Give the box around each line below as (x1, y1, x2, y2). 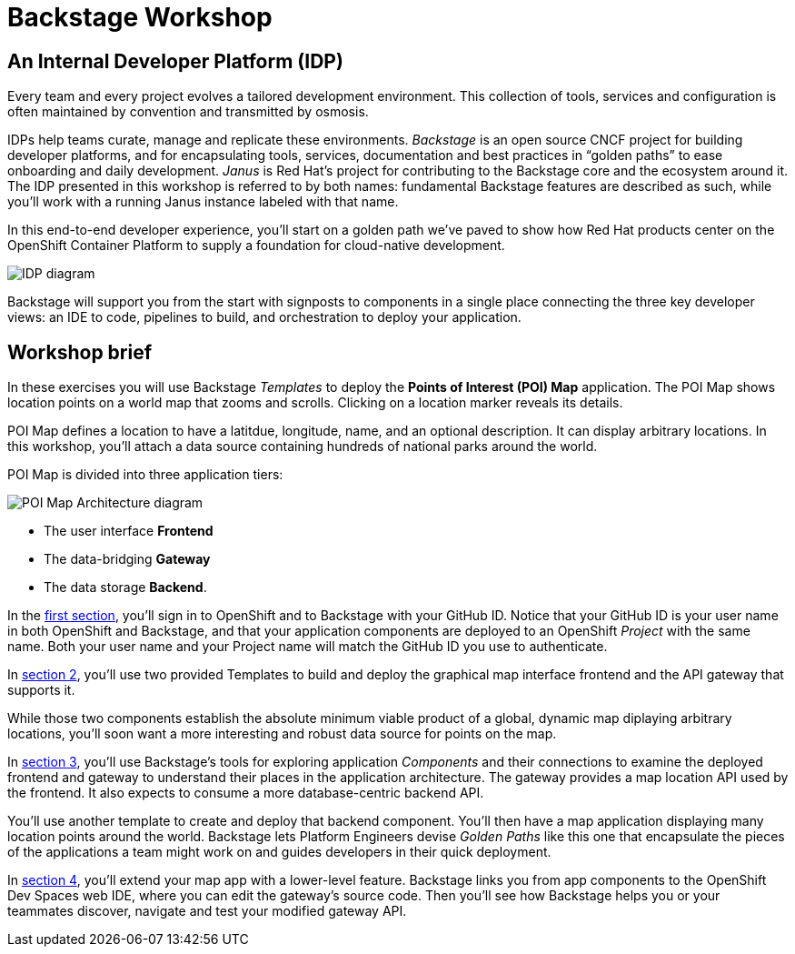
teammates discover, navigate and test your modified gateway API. (7, 903, 407, 919)
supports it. (7, 682, 75, 698)
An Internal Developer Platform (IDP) (7, 49, 343, 73)
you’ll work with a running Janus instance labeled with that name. (7, 194, 399, 210)
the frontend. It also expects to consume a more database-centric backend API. (7, 785, 484, 801)
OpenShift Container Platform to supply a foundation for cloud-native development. (7, 237, 505, 254)
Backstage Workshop (7, 2, 273, 33)
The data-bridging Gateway (44, 551, 211, 567)
